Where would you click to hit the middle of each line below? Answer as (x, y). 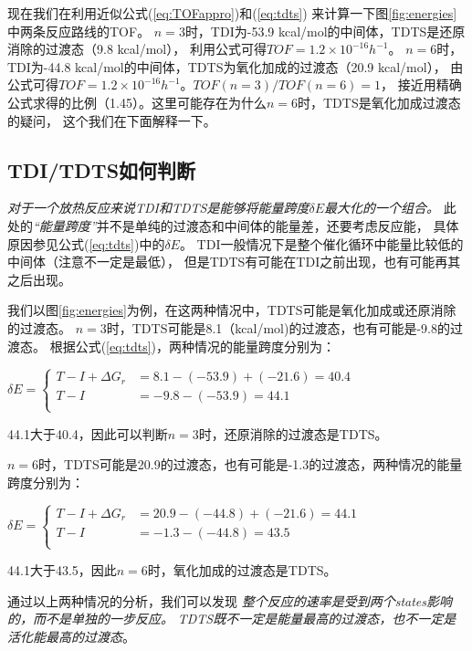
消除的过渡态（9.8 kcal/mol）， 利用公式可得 (137, 49)
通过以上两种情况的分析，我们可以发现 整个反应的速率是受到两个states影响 (230, 600)
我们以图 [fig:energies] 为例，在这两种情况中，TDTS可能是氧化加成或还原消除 (232, 310)
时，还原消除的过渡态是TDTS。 (293, 433)
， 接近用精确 (421, 84)
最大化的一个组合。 (382, 208)
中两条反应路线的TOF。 (79, 31)
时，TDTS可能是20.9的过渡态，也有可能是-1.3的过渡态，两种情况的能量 (251, 464)
